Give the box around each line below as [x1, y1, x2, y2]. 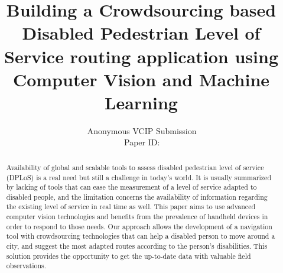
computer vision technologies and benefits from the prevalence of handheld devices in [6, 212, 268, 222]
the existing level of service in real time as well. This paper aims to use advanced [6, 201, 256, 212]
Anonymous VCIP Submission [87, 124, 197, 136]
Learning [105, 90, 178, 114]
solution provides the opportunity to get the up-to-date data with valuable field [6, 251, 251, 261]
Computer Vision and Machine [12, 67, 270, 91]
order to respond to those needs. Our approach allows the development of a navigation [6, 221, 272, 231]
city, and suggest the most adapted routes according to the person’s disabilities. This [6, 241, 268, 251]
